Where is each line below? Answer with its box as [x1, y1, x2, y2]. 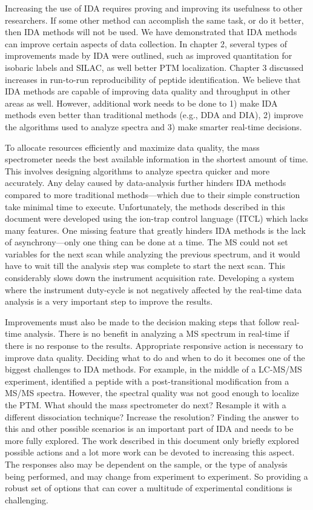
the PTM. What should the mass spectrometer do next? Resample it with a [5, 399, 286, 411]
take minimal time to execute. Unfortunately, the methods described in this [5, 200, 285, 213]
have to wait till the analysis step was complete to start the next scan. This [5, 259, 285, 272]
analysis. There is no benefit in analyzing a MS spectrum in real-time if [24, 327, 289, 340]
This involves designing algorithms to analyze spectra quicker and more [5, 164, 270, 177]
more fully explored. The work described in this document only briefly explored [5, 434, 300, 446]
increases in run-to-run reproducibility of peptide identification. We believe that [5, 73, 301, 85]
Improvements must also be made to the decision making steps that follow [5, 315, 280, 328]
